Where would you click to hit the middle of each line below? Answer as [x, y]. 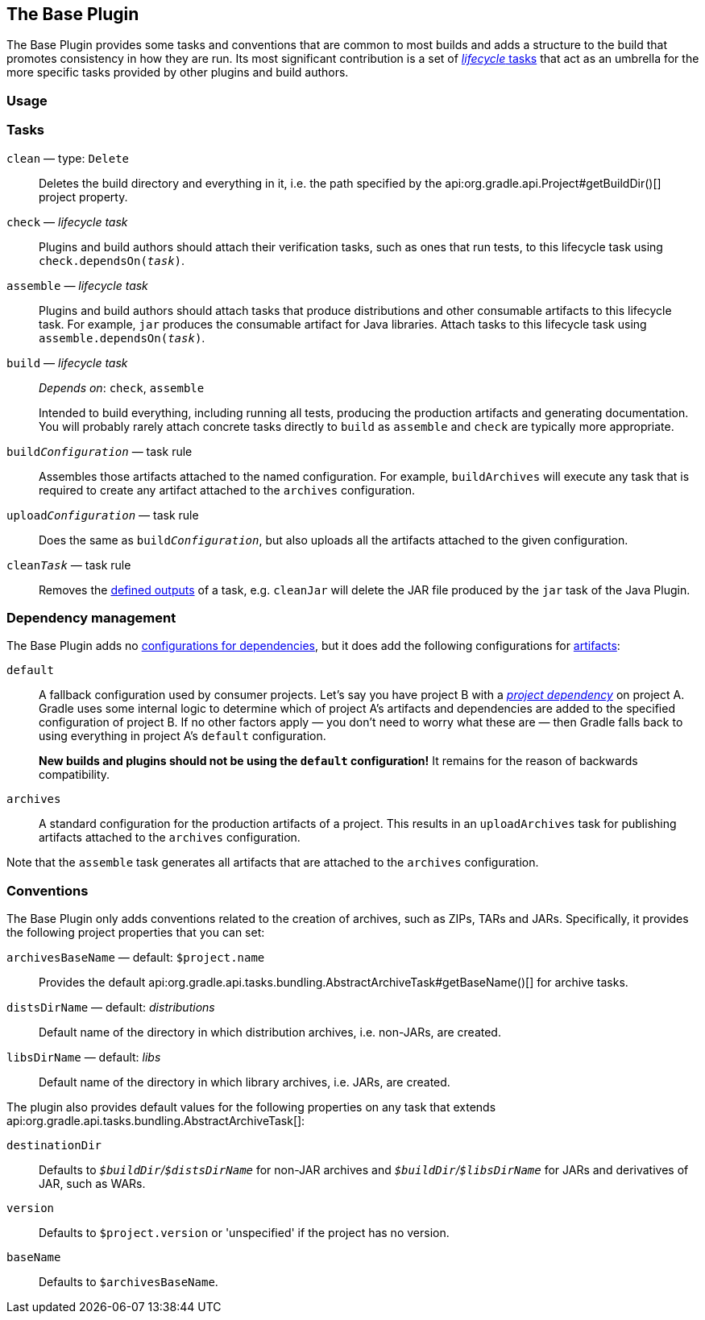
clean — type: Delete [68, 158]
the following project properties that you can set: [136, 933]
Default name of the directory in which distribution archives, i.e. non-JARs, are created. [270, 1032]
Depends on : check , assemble [122, 387]
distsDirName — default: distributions [111, 1008]
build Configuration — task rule [100, 451]
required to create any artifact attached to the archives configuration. [227, 490]
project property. [83, 197]
